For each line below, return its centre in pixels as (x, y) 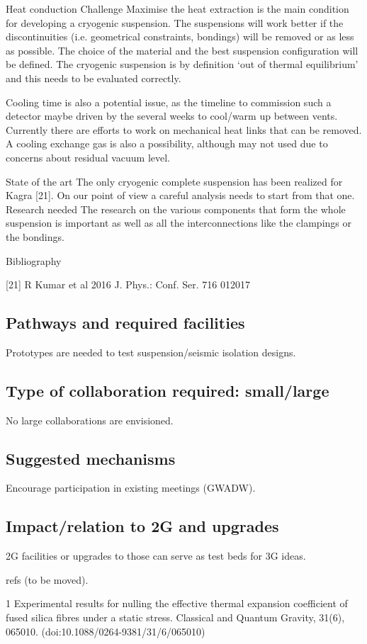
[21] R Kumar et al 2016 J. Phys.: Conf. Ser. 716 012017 (128, 284)
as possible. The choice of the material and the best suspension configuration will (182, 50)
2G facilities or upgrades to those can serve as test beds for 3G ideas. (156, 556)
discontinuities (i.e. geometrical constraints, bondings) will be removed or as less (180, 36)
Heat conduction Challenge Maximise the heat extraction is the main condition (177, 9)
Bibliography (34, 260)
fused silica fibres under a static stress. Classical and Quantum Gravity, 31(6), (175, 617)
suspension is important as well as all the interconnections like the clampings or (179, 223)
